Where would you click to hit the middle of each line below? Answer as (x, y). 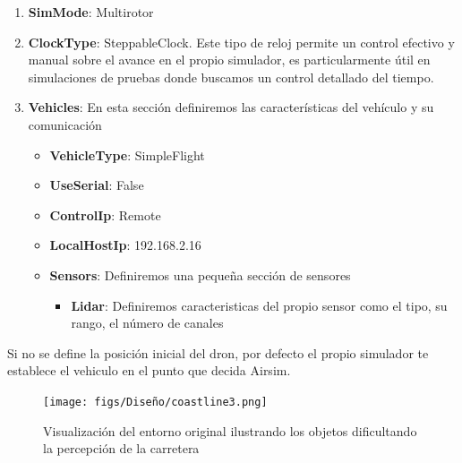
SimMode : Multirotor (91, 12)
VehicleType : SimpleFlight (127, 154)
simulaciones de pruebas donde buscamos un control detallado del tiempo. (231, 77)
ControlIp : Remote (105, 214)
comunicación (65, 124)
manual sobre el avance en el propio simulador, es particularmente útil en (229, 60)
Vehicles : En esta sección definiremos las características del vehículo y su (231, 107)
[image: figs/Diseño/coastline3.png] (155, 402)
